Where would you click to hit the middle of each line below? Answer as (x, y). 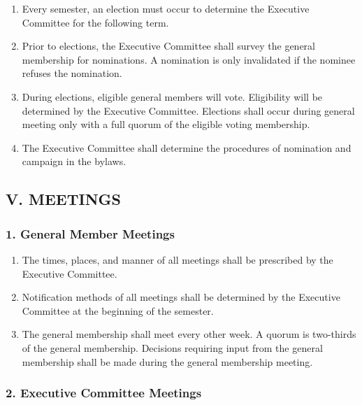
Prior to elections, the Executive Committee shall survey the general (168, 46)
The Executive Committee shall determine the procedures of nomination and (187, 147)
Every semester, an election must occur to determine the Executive (166, 8)
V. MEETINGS (63, 199)
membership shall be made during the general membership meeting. (167, 361)
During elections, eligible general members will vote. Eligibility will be (172, 96)
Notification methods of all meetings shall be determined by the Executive (181, 297)
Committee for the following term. (95, 22)
